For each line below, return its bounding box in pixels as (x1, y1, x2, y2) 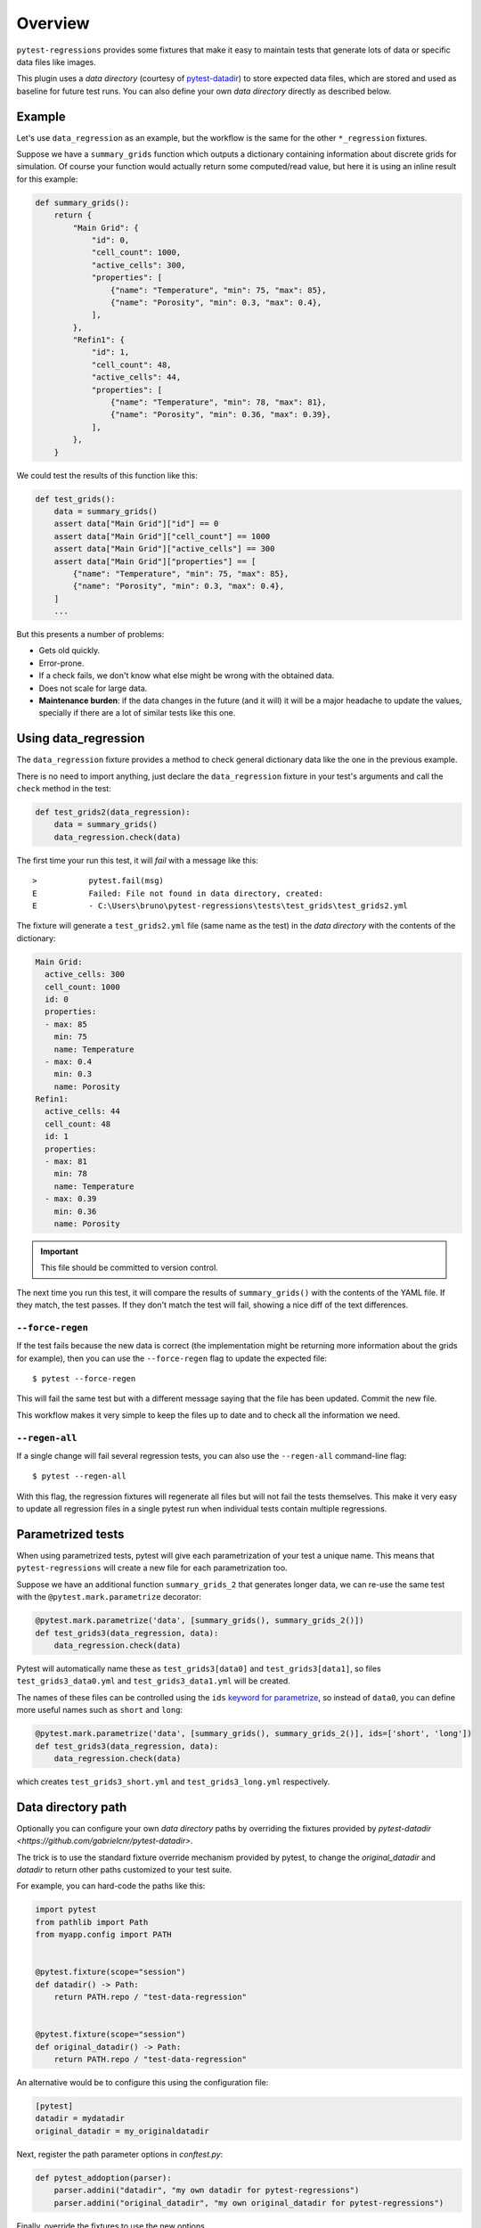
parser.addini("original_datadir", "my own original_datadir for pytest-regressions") (53, 2198, 444, 2208)
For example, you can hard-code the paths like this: (16, 1880, 206, 1891)
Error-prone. (38, 658, 85, 668)
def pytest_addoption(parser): (35, 2173, 173, 2183)
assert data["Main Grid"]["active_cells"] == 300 (53, 544, 275, 554)
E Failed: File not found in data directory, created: (32, 888, 324, 898)
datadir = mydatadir (35, 2113, 125, 2124)
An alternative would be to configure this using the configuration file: (16, 2077, 269, 2088)
